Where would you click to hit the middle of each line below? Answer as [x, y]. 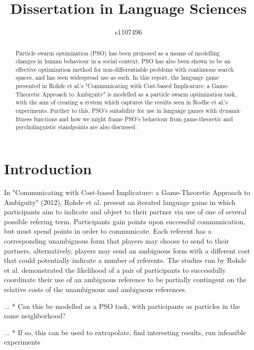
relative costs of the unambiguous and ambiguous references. [95, 289]
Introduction [48, 169]
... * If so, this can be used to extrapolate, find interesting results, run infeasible [125, 332]
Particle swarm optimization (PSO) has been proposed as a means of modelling [118, 53]
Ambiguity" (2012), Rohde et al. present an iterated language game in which [120, 202]
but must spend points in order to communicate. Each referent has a [108, 231]
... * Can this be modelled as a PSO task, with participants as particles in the [122, 306]
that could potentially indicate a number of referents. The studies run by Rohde [125, 260]
